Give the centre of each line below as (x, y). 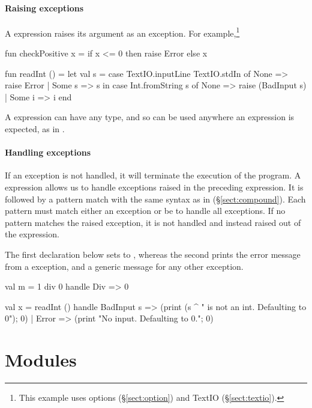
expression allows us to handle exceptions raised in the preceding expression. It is (154, 187)
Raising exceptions (44, 8)
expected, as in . (35, 129)
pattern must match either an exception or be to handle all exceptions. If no (145, 211)
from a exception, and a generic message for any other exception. (124, 266)
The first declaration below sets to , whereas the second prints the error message (153, 254)
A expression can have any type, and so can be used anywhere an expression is (150, 117)
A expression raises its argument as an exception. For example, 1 (122, 32)
